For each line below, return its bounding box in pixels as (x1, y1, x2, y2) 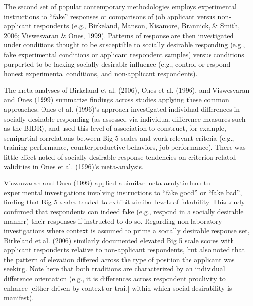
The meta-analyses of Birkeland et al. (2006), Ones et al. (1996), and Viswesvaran (4, 84, 250, 95)
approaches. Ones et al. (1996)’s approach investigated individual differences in (4, 103, 240, 114)
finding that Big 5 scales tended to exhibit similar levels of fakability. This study (4, 197, 245, 207)
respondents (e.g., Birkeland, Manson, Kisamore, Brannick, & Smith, (34, 20, 240, 31)
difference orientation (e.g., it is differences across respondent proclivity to (4, 273, 226, 284)
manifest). (4, 292, 34, 303)
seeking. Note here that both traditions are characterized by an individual (4, 264, 225, 274)
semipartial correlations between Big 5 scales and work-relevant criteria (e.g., (4, 132, 234, 143)
